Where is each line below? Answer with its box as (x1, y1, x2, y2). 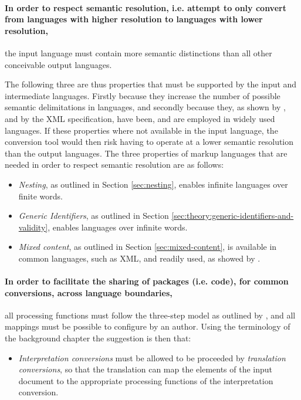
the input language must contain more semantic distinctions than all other (5, 46, 272, 59)
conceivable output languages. (5, 58, 112, 70)
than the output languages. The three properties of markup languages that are (5, 147, 288, 159)
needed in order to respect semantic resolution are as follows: (5, 158, 224, 171)
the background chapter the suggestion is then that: (5, 332, 191, 344)
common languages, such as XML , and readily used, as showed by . (18, 252, 261, 264)
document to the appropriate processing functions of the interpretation (18, 374, 273, 387)
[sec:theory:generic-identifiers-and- (171, 209, 294, 222)
